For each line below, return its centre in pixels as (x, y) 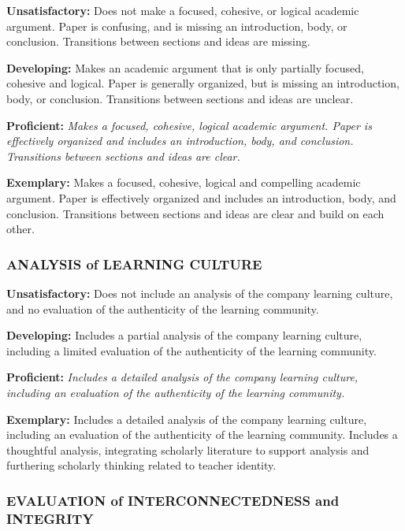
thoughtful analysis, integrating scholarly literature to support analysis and (188, 449)
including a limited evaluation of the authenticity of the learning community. (191, 350)
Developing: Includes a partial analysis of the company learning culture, (184, 335)
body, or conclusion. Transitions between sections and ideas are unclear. (180, 98)
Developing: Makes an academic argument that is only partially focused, (185, 67)
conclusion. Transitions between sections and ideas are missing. (158, 41)
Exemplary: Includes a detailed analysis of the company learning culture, (187, 419)
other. (20, 229)
